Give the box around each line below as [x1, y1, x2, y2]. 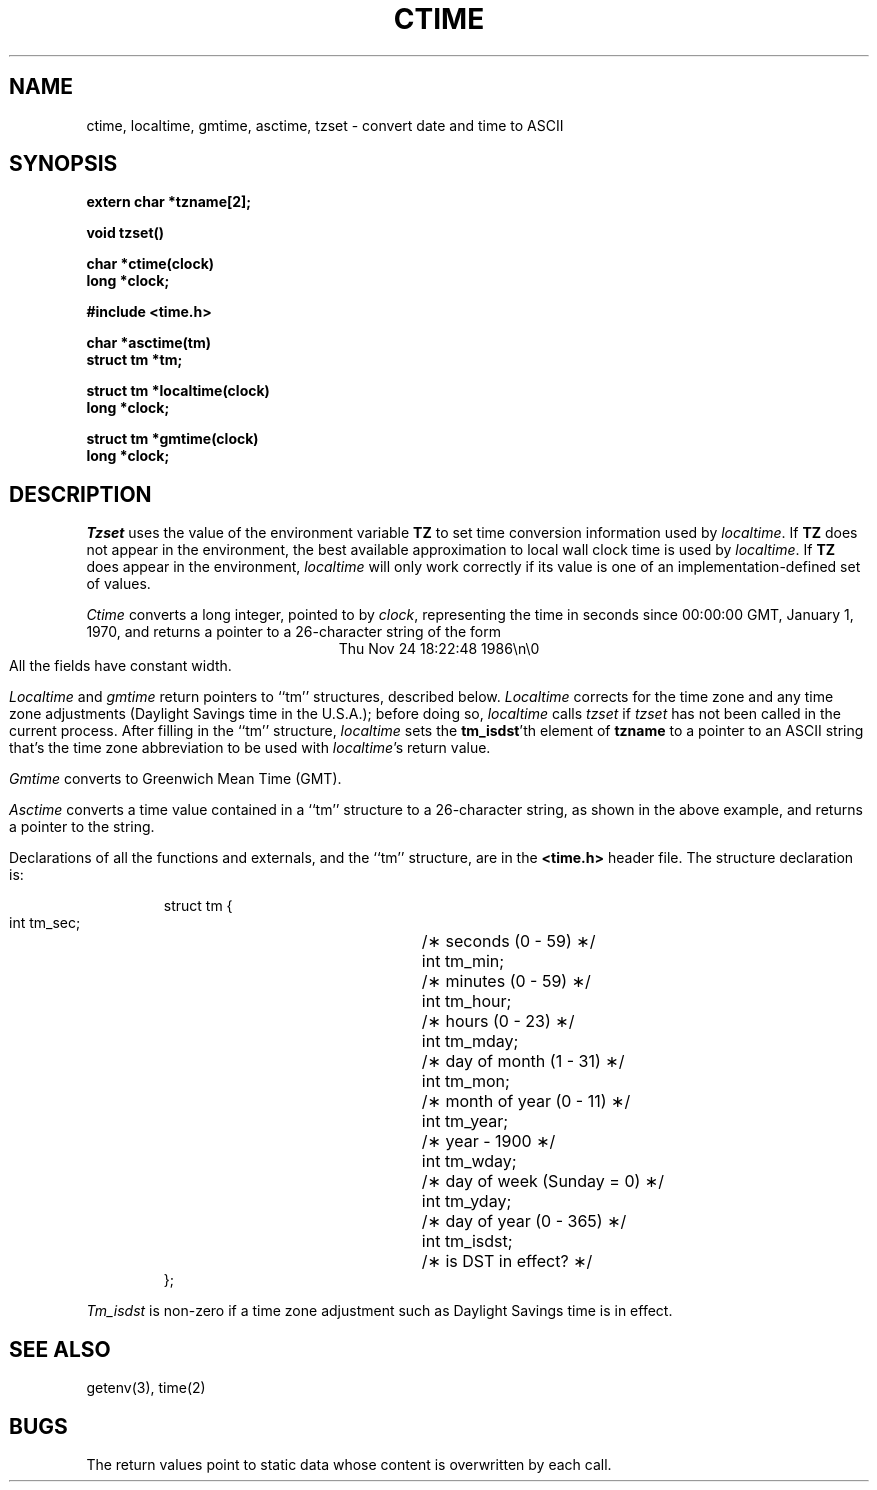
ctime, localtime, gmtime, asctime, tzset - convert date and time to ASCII [86, 116, 564, 134]
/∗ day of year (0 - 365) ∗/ [421, 1211, 627, 1232]
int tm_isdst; [421, 1231, 513, 1252]
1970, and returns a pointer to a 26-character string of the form [86, 623, 501, 641]
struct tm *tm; [86, 351, 183, 369]
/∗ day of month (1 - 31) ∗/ [421, 1051, 625, 1072]
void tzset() [86, 224, 165, 242]
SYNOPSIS [9, 151, 118, 177]
